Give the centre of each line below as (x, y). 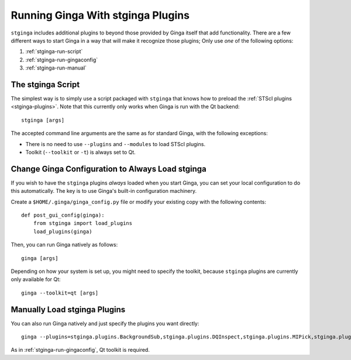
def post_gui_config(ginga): (63, 215)
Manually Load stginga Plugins (68, 309)
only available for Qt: (36, 279)
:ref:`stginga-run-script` (54, 51)
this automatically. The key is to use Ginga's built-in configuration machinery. (104, 191)
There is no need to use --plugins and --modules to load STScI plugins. (116, 144)
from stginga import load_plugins (83, 223)
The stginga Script (45, 84)
